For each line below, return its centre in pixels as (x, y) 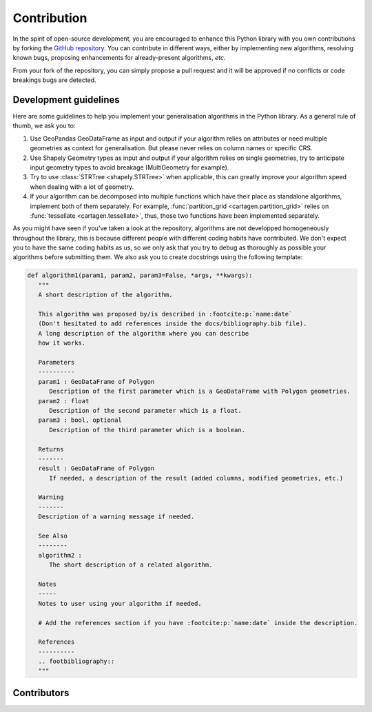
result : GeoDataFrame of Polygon (96, 468)
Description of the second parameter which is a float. (145, 410)
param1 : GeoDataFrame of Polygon (96, 382)
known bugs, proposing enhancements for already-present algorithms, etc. (119, 58)
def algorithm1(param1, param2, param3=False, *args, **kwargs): (140, 275)
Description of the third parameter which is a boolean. (147, 430)
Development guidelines (66, 100)
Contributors (41, 693)
